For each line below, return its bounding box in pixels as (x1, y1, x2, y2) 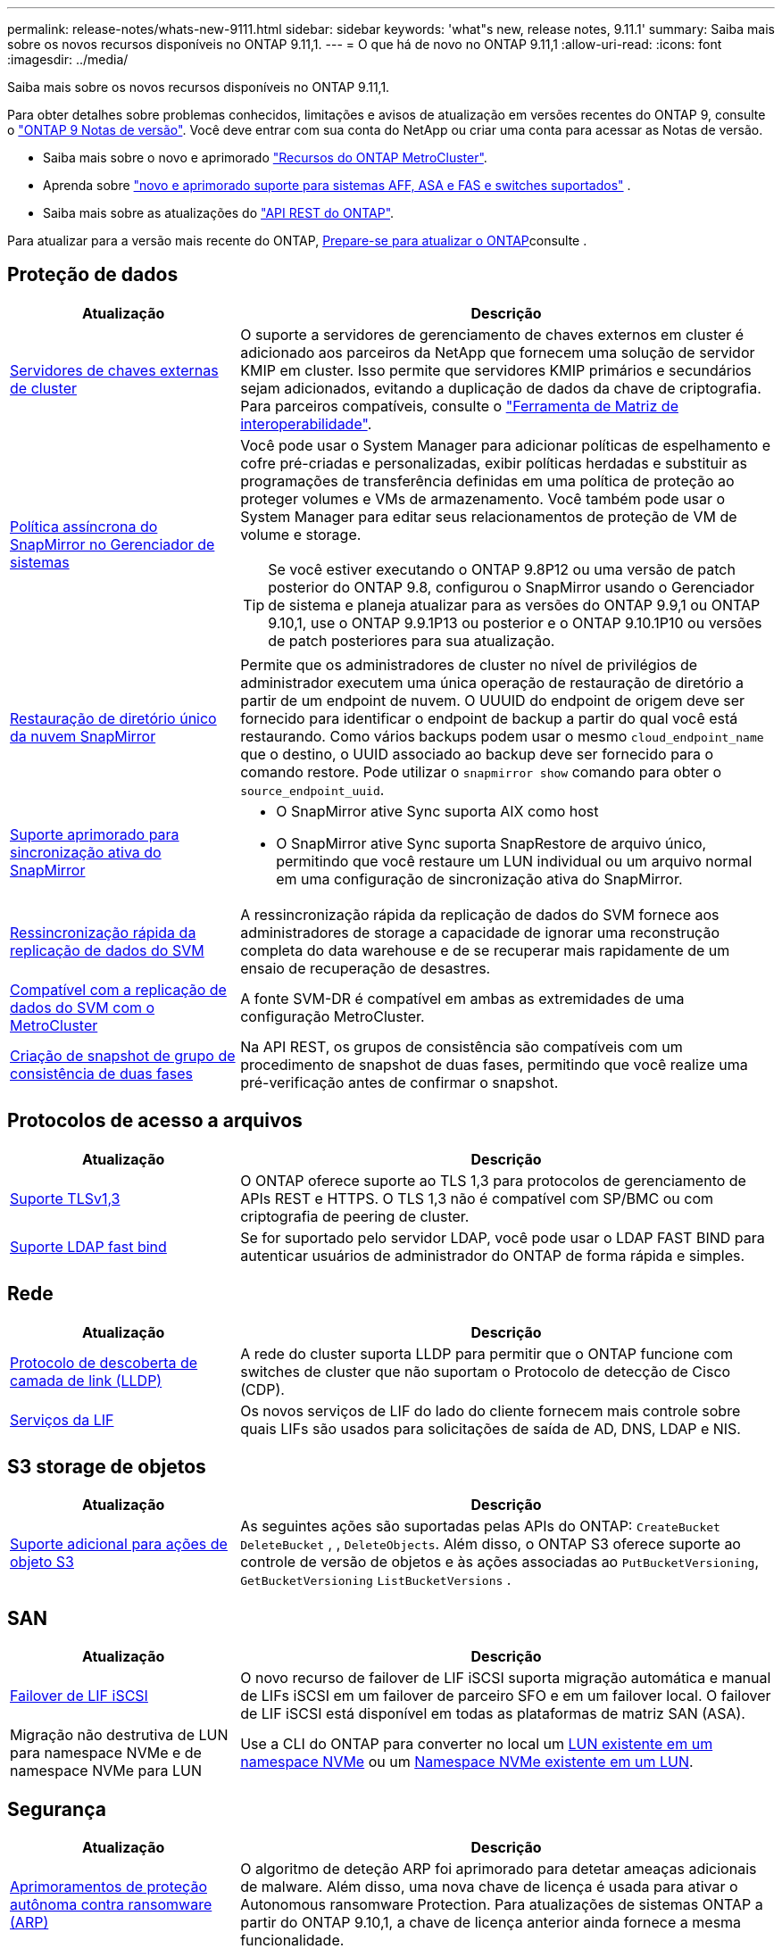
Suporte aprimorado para (10, 825, 179, 843)
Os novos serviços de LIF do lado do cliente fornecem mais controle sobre (240, 1401, 741, 1420)
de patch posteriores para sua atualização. (268, 631, 555, 650)
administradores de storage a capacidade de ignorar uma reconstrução (240, 923, 720, 941)
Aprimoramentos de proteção (10, 1878, 207, 1896)
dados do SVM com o (10, 998, 155, 1016)
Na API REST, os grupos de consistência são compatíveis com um (240, 1037, 683, 1056)
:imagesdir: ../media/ (7, 52, 129, 67)
